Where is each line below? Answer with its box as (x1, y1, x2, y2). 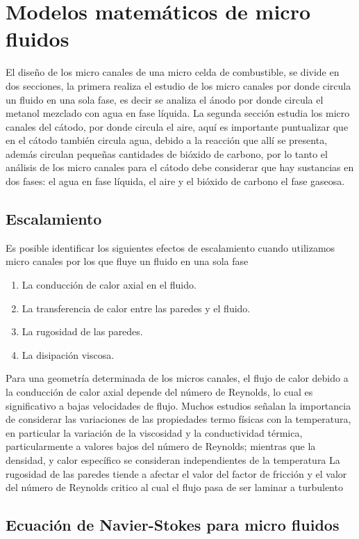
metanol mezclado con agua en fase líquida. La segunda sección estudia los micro (6, 106, 350, 120)
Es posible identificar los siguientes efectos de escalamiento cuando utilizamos (6, 240, 335, 255)
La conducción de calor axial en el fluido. (22, 277, 197, 292)
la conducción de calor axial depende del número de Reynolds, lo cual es (6, 385, 313, 399)
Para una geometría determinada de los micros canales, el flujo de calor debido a (6, 371, 349, 385)
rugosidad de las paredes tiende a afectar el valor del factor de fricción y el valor (6, 466, 347, 481)
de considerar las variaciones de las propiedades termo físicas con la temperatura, (6, 412, 351, 426)
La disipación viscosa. (22, 347, 115, 362)
